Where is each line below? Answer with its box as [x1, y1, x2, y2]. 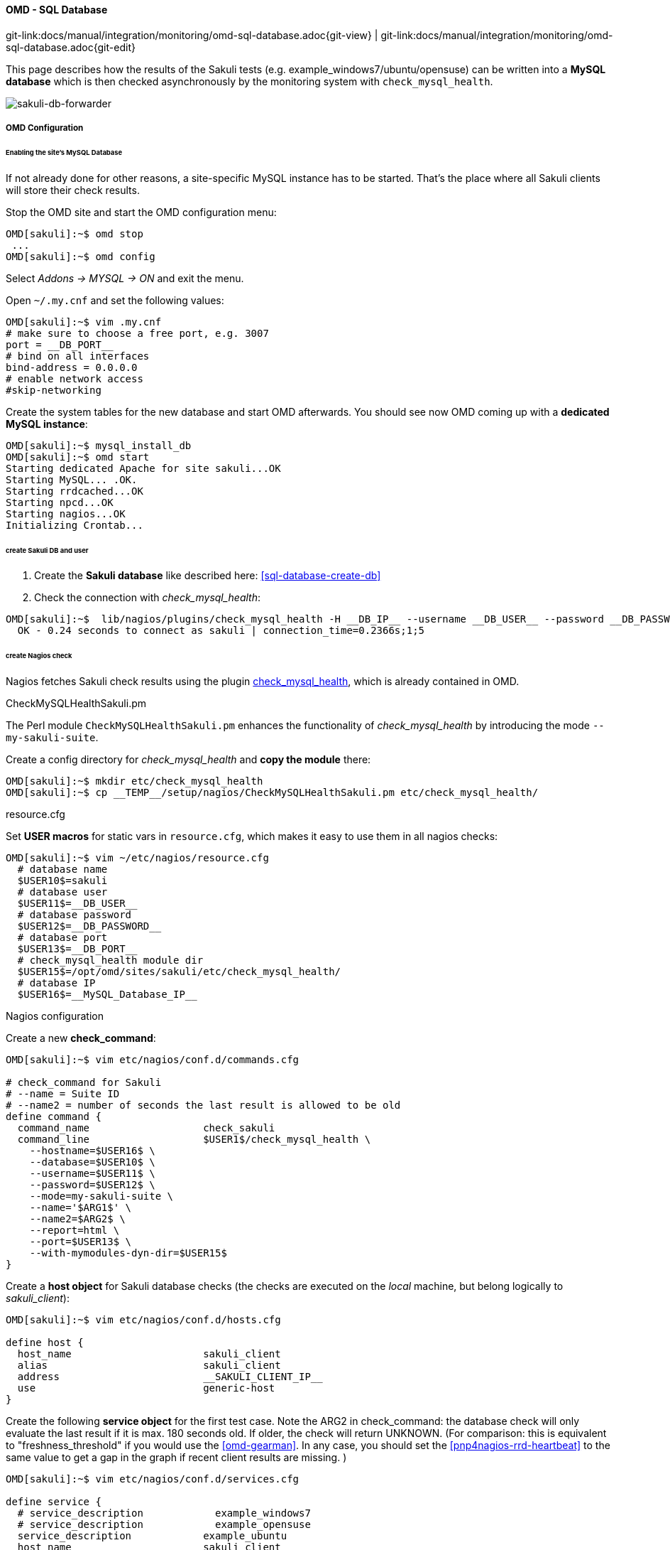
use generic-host [17, 1382, 275, 1394]
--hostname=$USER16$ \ [29, 1145, 155, 1157]
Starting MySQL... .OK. [6, 473, 138, 485]
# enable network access [6, 372, 143, 384]
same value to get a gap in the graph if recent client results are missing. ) [6, 1451, 347, 1464]
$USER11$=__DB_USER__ [17, 898, 138, 910]
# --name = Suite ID [6, 1088, 120, 1100]
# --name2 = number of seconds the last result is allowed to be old [6, 1099, 401, 1112]
